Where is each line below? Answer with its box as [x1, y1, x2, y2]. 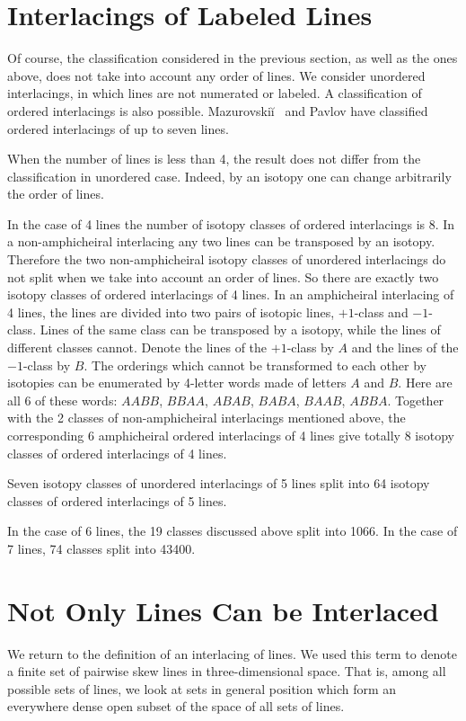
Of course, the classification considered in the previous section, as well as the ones [7, 49, 458, 67]
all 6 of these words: [7, 390, 118, 409]
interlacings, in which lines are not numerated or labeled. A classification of [7, 84, 422, 102]
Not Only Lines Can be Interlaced [7, 592, 439, 628]
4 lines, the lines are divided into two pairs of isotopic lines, [7, 302, 335, 321]
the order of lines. [7, 184, 104, 203]
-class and [354, 302, 409, 321]
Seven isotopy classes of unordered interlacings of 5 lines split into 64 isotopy [7, 474, 430, 493]
